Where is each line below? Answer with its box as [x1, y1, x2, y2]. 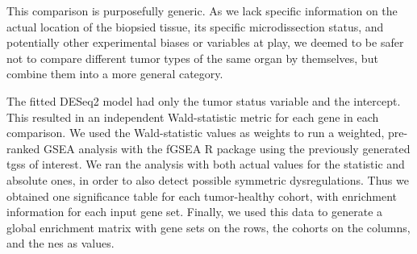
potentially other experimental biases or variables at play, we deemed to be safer [6, 34, 404, 51]
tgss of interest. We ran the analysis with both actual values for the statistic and [6, 156, 405, 173]
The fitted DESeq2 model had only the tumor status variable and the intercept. [6, 92, 401, 109]
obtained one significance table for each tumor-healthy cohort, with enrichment [6, 187, 398, 204]
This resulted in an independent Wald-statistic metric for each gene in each [6, 108, 379, 125]
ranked [6, 139, 40, 156]
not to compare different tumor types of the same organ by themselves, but [6, 49, 378, 66]
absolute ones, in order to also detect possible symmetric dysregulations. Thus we [6, 171, 409, 188]
